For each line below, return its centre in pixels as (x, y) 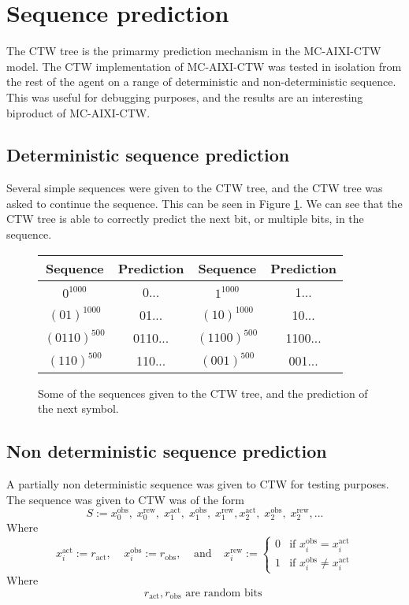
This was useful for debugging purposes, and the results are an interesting (185, 97)
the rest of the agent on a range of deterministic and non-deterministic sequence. (201, 82)
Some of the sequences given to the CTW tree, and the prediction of (203, 393)
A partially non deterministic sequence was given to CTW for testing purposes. (198, 484)
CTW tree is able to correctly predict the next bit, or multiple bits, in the (185, 219)
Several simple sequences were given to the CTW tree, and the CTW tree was (195, 188)
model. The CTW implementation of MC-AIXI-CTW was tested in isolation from (204, 66)
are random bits (224, 593)
